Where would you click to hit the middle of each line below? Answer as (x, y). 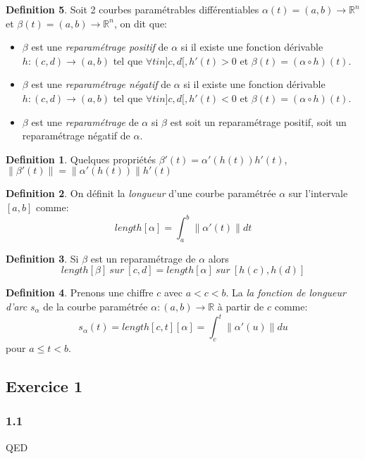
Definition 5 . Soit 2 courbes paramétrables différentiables (132, 9)
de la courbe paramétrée (95, 307)
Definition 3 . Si (42, 258)
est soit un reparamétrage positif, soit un (258, 121)
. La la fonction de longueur (286, 293)
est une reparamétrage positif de (100, 47)
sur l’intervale (318, 193)
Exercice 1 (44, 385)
